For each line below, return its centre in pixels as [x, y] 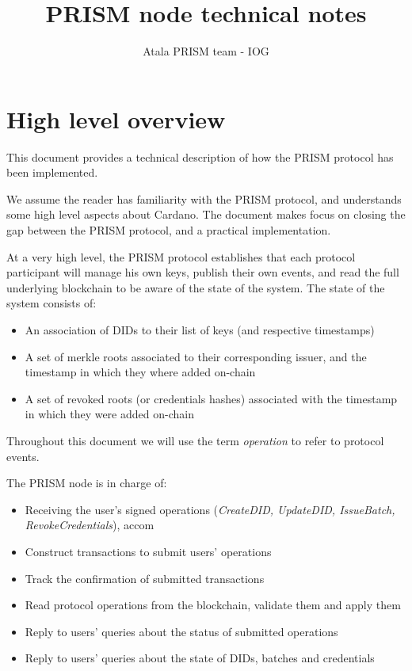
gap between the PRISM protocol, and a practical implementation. [169, 230]
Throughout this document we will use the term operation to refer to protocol [195, 440]
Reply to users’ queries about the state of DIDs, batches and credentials [200, 658]
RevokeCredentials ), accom [90, 525]
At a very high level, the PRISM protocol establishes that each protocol [181, 256]
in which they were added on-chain [109, 414]
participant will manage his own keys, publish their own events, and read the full [203, 272]
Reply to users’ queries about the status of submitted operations [181, 631]
